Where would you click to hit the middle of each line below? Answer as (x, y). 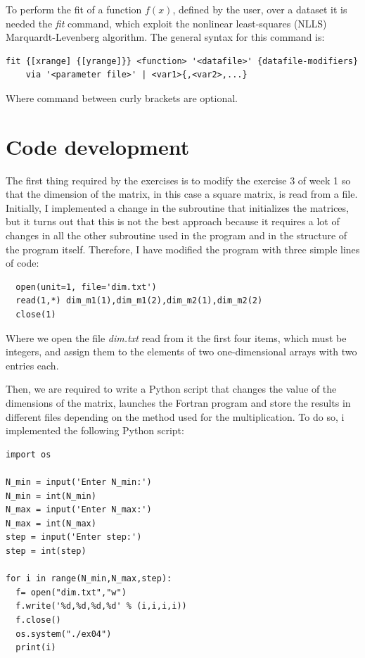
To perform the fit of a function (74, 9)
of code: (23, 263)
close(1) (36, 315)
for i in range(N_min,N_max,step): (89, 579)
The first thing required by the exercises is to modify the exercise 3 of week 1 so (178, 180)
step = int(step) (46, 551)
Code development (98, 146)
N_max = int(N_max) (51, 523)
